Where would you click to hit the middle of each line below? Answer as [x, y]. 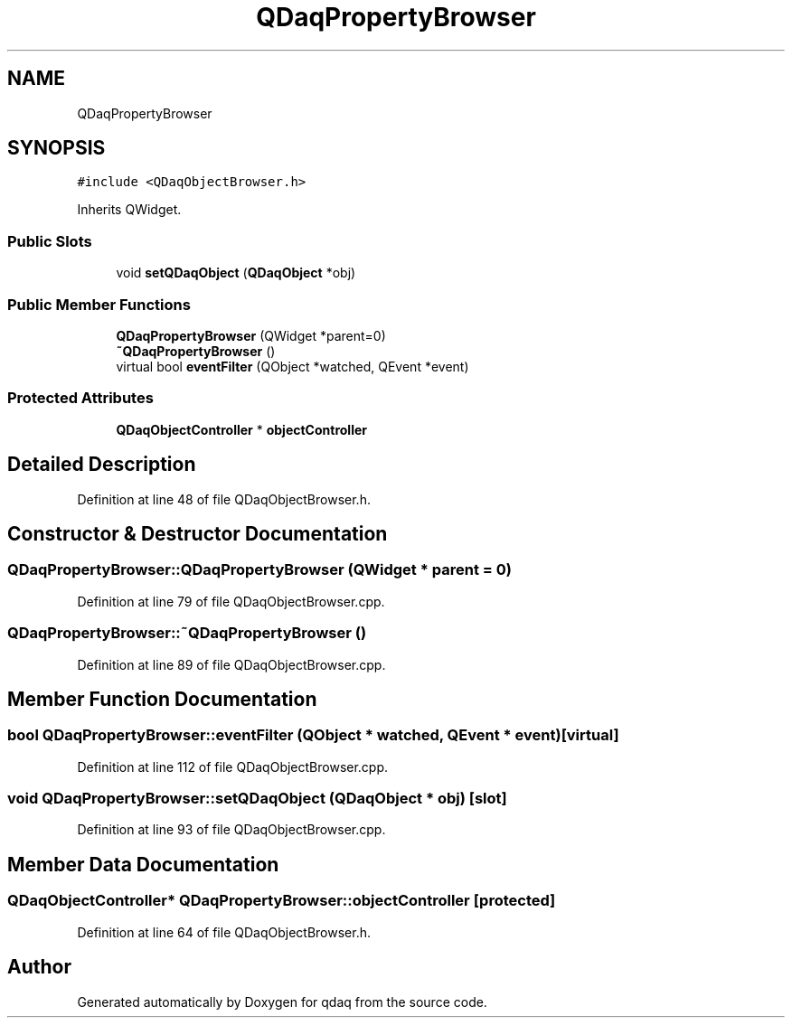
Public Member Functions [99, 304]
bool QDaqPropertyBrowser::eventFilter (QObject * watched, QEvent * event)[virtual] [313, 735]
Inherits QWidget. [129, 210]
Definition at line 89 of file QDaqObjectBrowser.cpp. [231, 664]
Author [39, 967]
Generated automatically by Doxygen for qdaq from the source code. [282, 1001]
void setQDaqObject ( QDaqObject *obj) [236, 273]
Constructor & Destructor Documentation [198, 533]
